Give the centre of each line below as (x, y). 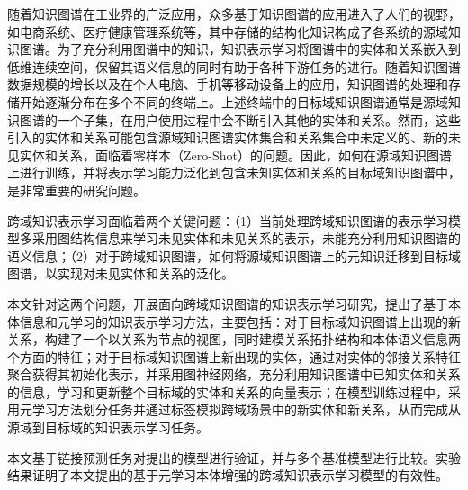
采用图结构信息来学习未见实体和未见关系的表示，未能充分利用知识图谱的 (246, 238)
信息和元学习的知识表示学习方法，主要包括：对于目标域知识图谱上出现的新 (240, 321)
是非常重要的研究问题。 (76, 190)
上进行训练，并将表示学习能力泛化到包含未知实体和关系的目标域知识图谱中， (234, 172)
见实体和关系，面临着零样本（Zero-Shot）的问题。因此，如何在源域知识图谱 (229, 154)
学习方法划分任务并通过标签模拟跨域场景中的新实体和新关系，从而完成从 (246, 409)
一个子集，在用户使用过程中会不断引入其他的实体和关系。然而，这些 (259, 119)
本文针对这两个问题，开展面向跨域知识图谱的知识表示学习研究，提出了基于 (228, 303)
